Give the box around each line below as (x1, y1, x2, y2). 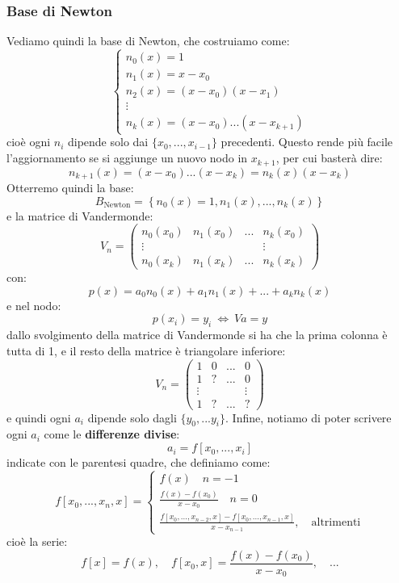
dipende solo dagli (87, 409, 177, 426)
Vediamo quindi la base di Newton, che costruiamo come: (6, 32, 290, 49)
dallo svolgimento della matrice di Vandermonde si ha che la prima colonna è (6, 326, 388, 343)
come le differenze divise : (44, 426, 180, 442)
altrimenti (311, 516, 361, 528)
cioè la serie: (6, 533, 68, 550)
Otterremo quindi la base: (6, 178, 134, 195)
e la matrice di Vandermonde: (6, 207, 153, 224)
